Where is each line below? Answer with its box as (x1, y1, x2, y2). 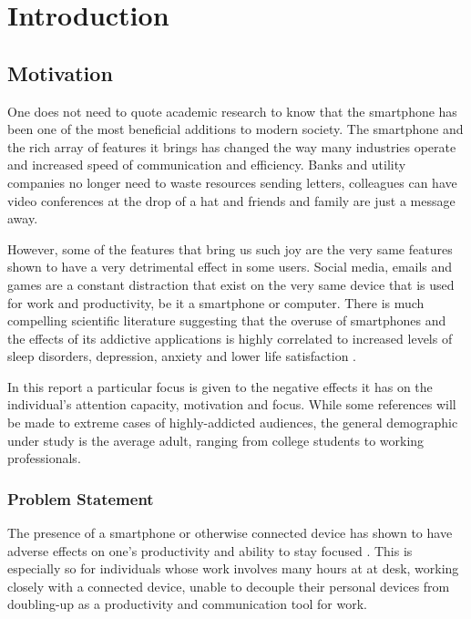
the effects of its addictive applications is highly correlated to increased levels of (7, 328, 453, 347)
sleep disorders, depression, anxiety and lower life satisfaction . (7, 346, 356, 366)
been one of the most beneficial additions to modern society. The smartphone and (7, 119, 464, 139)
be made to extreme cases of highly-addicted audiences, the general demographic (7, 413, 458, 432)
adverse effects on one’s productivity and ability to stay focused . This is (7, 541, 413, 560)
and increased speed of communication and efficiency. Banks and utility (7, 155, 406, 174)
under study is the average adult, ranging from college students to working (7, 430, 425, 449)
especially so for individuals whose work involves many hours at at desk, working (7, 559, 459, 578)
